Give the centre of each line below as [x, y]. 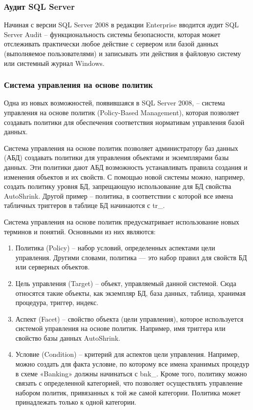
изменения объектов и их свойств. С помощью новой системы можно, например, [125, 176]
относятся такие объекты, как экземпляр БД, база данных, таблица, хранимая [130, 293]
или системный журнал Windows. [54, 63]
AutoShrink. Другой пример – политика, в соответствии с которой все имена [119, 195]
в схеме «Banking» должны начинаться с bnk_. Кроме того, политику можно [131, 373]
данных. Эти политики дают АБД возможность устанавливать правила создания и [126, 167]
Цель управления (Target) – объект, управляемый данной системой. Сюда [126, 283]
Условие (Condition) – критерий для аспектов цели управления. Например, [127, 354]
